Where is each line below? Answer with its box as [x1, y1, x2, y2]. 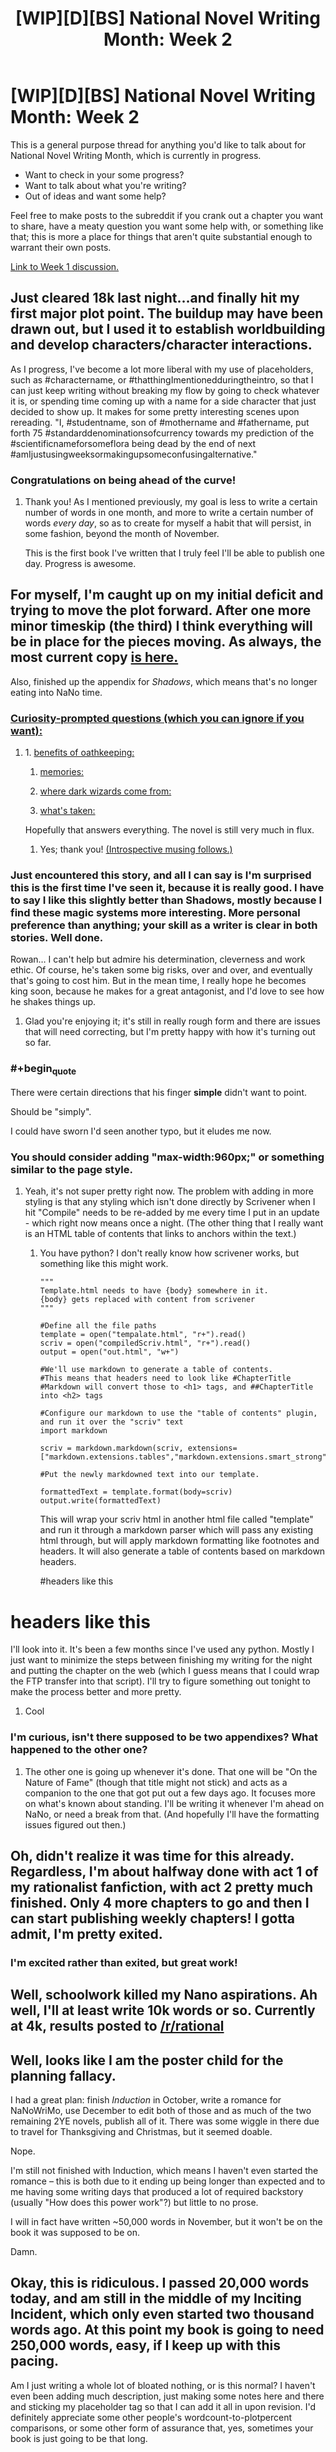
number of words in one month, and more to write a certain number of [24, 507, 314, 519]
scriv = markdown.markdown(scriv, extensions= [39, 1443, 238, 1454]
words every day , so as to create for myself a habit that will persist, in [24, 517, 312, 529]
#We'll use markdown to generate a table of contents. [39, 1365, 273, 1375]
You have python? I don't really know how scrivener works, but [39, 1247, 300, 1259]
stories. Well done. [10, 931, 104, 945]
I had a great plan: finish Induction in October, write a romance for [10, 2094, 282, 2106]
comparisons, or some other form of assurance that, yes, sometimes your [10, 2422, 314, 2434]
